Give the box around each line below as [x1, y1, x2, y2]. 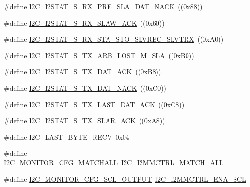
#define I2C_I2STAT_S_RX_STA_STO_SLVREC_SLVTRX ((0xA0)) [4, 34, 224, 44]
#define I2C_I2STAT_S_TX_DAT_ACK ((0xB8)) [4, 66, 161, 77]
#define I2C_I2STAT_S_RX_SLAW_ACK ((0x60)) [4, 17, 165, 28]
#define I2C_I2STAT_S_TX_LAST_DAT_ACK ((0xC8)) [4, 99, 185, 109]
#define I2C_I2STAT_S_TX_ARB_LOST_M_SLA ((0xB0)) [4, 50, 194, 60]
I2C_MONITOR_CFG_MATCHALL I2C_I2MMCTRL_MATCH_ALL [4, 157, 224, 167]
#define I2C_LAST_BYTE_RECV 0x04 [4, 131, 129, 141]
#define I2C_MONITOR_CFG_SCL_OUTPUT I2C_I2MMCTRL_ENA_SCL [4, 173, 246, 184]
